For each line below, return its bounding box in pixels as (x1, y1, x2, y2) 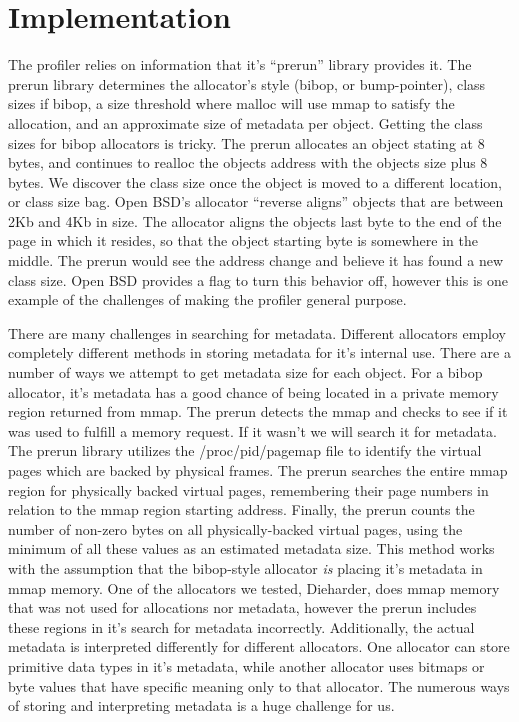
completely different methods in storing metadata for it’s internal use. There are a (8, 342, 511, 363)
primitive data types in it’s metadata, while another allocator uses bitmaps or (8, 655, 485, 676)
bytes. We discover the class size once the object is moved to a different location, (8, 171, 502, 192)
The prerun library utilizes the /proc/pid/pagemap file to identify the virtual (8, 440, 482, 461)
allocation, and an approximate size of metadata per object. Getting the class (8, 112, 483, 133)
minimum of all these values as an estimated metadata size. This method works (8, 538, 495, 559)
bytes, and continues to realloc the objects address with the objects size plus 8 (8, 152, 488, 173)
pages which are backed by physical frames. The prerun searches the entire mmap (8, 460, 508, 480)
